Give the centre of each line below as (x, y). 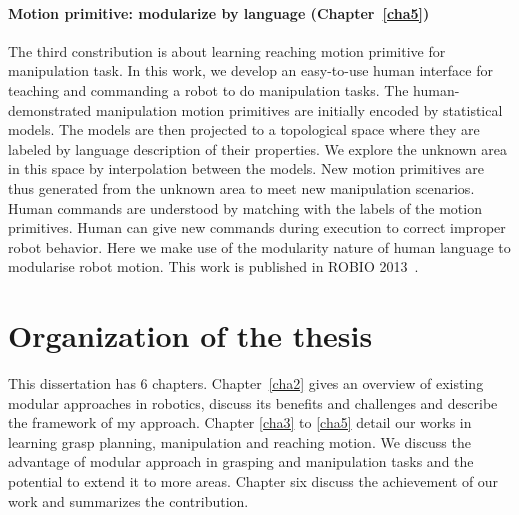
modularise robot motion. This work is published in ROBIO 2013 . (213, 266)
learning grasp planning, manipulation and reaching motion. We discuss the (239, 441)
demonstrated (50, 109)
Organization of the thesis (190, 335)
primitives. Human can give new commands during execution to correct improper (257, 227)
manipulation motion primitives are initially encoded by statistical (299, 109)
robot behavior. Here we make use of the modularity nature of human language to (259, 246)
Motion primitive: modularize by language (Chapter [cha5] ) (219, 12)
